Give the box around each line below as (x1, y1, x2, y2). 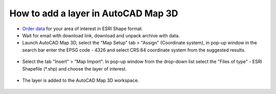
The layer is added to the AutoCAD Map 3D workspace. (22, 77, 139, 83)
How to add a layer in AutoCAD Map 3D (9, 8, 178, 19)
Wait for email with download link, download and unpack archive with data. (22, 32, 180, 38)
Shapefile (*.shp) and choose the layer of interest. (22, 65, 127, 72)
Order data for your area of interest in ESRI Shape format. (22, 26, 143, 32)
